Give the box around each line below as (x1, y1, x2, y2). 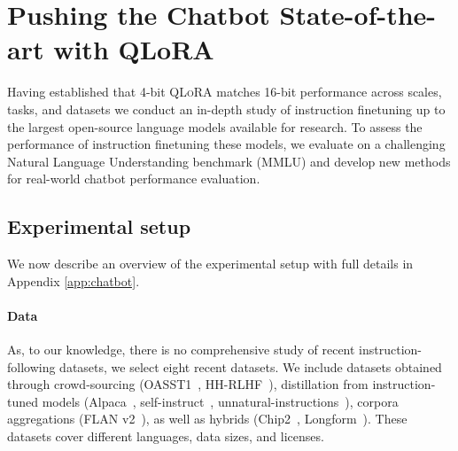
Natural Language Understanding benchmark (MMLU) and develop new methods (7, 152, 451, 170)
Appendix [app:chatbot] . (7, 271, 140, 290)
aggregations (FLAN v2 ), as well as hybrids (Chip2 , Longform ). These (7, 409, 408, 428)
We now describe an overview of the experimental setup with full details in (7, 254, 414, 273)
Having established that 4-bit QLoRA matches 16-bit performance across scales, (7, 82, 442, 101)
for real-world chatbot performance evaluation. (7, 169, 260, 188)
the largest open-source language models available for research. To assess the (7, 117, 423, 136)
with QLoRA (53, 31, 214, 67)
